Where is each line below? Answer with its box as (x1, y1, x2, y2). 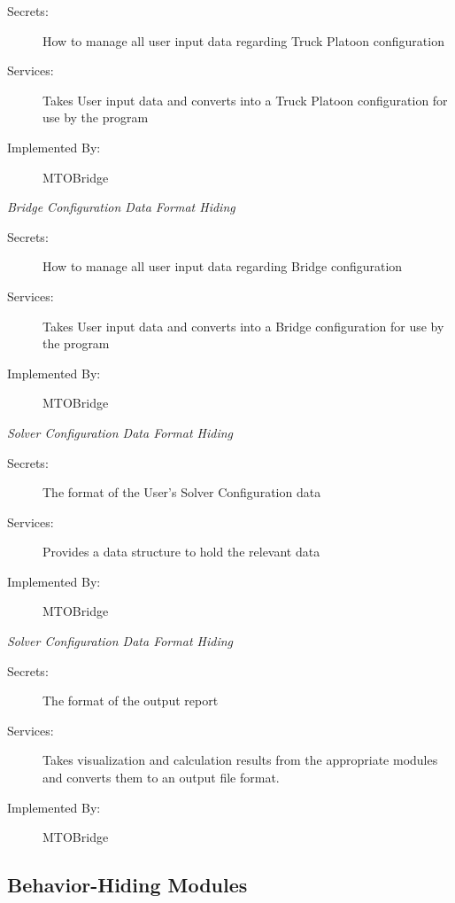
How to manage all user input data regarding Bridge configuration (42, 257, 403, 276)
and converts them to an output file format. (42, 768, 280, 787)
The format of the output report (42, 691, 219, 710)
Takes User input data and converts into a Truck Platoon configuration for (42, 90, 448, 109)
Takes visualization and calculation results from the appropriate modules (42, 751, 438, 769)
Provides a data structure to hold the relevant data (42, 542, 320, 561)
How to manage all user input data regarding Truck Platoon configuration (42, 31, 444, 50)
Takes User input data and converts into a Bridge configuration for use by (42, 316, 444, 335)
